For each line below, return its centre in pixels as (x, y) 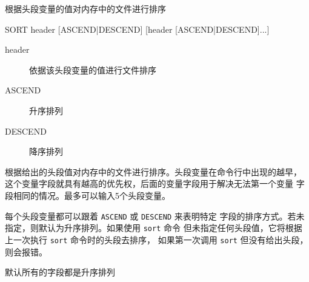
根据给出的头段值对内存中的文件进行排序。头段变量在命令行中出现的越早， (153, 171)
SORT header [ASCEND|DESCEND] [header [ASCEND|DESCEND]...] (137, 29)
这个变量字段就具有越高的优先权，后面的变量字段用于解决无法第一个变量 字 (155, 183)
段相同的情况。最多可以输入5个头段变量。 (88, 195)
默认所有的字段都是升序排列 (60, 272)
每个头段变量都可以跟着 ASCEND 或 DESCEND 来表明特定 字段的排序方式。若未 (155, 216)
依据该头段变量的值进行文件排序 (93, 69)
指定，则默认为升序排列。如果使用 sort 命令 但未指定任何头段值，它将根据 (154, 228)
